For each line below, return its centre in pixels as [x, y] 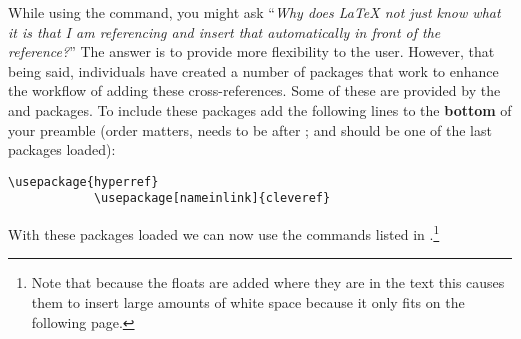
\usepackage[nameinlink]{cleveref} [212, 198]
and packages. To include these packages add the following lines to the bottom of [260, 109]
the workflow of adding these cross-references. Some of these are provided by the [254, 90]
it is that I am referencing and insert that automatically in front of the [224, 31]
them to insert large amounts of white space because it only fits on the [248, 301]
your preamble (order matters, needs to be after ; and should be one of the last [250, 129]
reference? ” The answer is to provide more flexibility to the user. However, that [251, 51]
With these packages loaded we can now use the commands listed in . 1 [224, 232]
